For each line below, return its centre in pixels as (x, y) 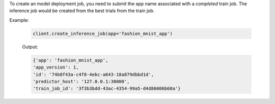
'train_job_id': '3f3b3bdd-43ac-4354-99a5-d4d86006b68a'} (107, 89)
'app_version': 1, (56, 67)
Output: (30, 47)
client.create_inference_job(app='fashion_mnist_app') (103, 33)
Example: (19, 20)
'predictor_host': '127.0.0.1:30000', (81, 81)
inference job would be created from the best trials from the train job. (82, 11)
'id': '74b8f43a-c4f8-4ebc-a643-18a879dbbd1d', (93, 74)
